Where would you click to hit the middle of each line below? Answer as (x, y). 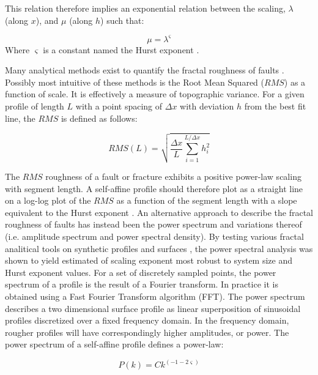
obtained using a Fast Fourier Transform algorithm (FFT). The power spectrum (155, 296)
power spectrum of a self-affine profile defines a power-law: (114, 344)
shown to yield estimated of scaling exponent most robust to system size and (149, 260)
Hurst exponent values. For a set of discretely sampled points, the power (141, 272)
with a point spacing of (119, 106)
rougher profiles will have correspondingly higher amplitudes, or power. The (147, 332)
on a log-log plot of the (48, 200)
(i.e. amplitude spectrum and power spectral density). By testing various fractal (154, 236)
